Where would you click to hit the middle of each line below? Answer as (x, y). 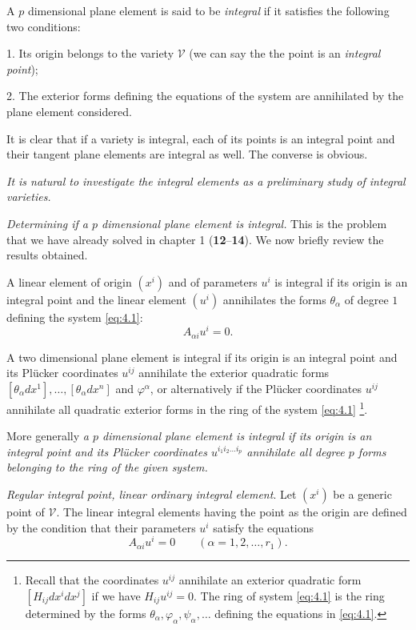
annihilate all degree (296, 451)
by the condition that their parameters (101, 527)
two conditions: (44, 26)
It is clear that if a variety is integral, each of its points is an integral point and (201, 138)
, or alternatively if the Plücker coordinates (256, 389)
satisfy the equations (264, 527)
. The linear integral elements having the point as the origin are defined (232, 512)
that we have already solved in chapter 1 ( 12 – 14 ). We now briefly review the (195, 239)
